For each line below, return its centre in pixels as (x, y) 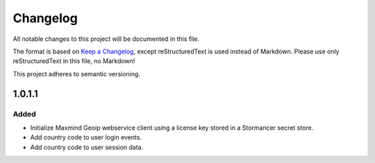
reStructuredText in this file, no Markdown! (74, 61)
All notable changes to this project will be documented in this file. (106, 39)
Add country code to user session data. (87, 147)
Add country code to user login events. (86, 137)
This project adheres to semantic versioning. (76, 74)
